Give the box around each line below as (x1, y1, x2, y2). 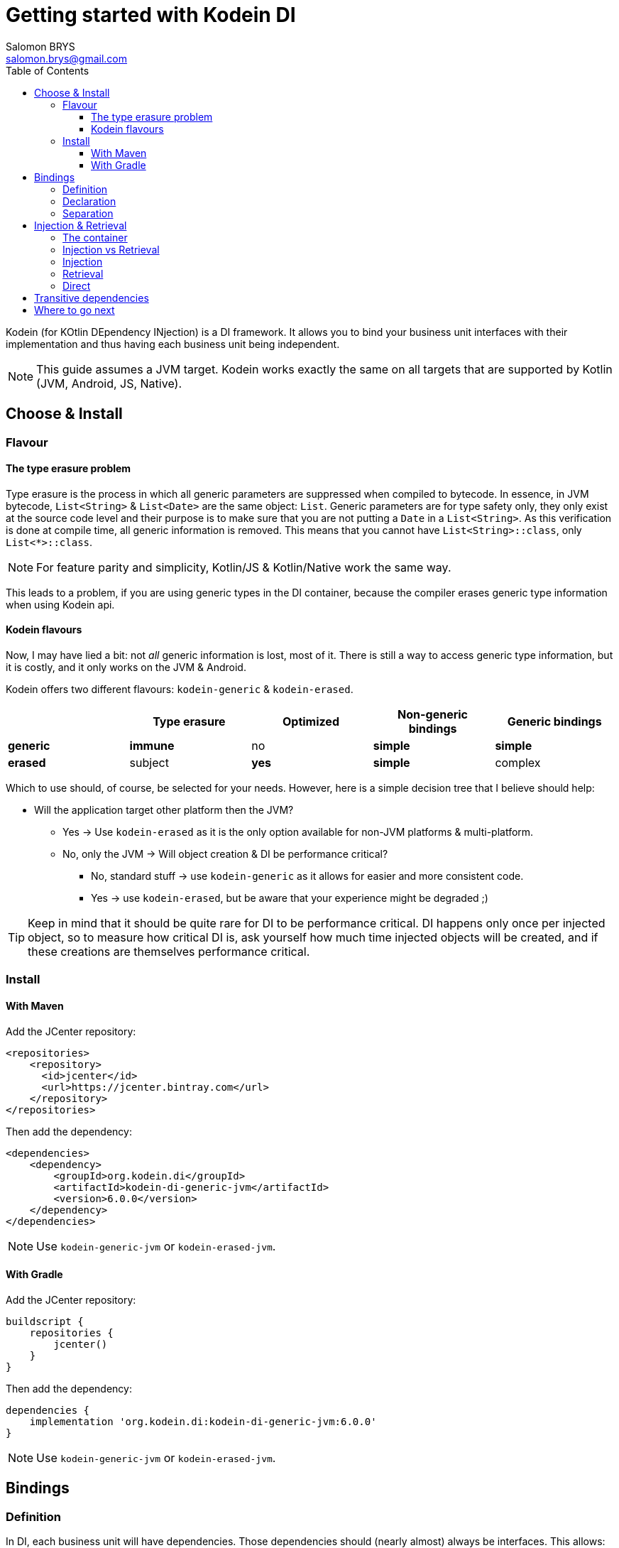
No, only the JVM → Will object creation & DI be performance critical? (62, 848, 388, 861)
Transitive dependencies (34, 291, 149, 304)
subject (129, 756, 169, 770)
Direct (62, 279, 91, 292)
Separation (62, 207, 114, 219)
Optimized (282, 714, 339, 729)
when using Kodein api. (6, 598, 115, 611)
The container (62, 231, 128, 244)
